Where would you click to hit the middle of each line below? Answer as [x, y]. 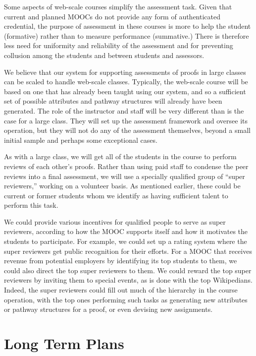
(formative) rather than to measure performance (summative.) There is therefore [127, 35]
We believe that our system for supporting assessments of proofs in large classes [125, 72]
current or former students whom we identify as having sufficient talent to [116, 195]
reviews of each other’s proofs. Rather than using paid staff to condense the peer [126, 166]
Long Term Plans [64, 343]
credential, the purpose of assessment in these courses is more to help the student [128, 26]
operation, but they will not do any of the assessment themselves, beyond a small [127, 130]
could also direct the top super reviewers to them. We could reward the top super [128, 270]
